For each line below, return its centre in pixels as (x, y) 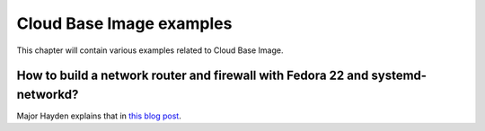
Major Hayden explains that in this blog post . (99, 116)
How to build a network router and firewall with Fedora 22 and (193, 76)
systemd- (399, 76)
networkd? (48, 94)
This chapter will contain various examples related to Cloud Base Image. (150, 50)
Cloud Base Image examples (124, 23)
